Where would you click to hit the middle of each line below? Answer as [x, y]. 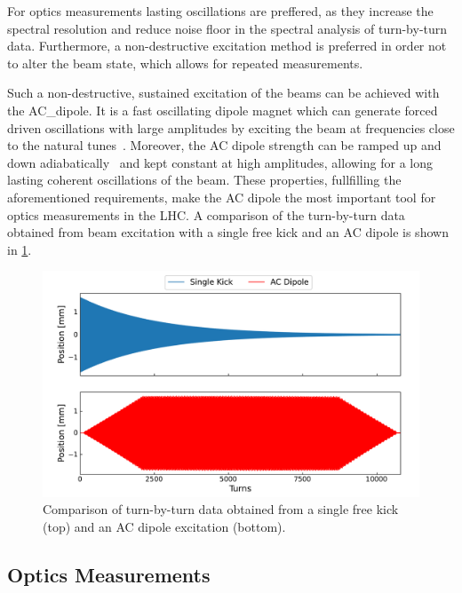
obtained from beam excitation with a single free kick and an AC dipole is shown [228, 232]
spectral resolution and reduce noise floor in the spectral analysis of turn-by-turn [227, 28]
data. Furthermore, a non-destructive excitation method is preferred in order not [227, 46]
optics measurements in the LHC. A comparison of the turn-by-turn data [206, 214]
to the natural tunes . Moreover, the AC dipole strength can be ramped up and [224, 145]
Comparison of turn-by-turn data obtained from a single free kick [221, 509]
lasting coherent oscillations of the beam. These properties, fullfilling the [204, 180]
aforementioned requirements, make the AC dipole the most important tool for [222, 197]
